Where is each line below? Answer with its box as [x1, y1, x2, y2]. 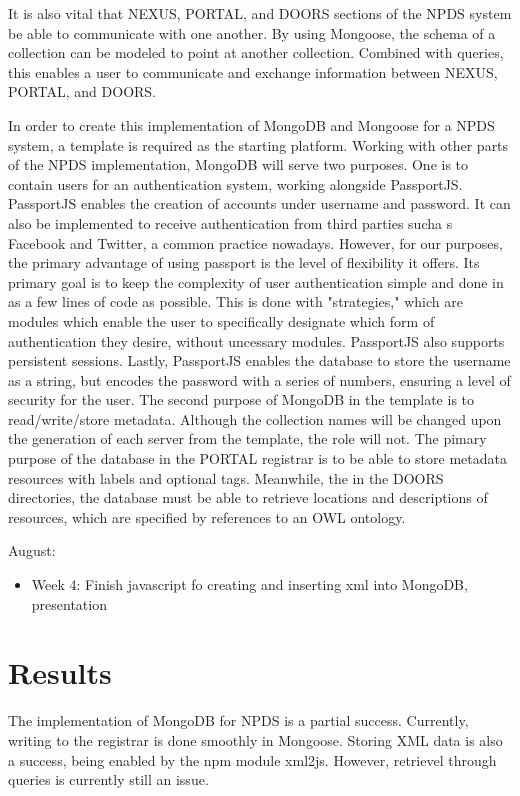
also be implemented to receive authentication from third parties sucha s [8, 212, 453, 233]
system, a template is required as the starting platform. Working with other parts [8, 134, 509, 155]
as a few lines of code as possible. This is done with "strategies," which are [8, 291, 463, 312]
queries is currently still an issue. [8, 769, 209, 790]
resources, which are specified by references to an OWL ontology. [8, 506, 406, 527]
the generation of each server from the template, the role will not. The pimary [8, 428, 487, 449]
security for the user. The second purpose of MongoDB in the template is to [8, 389, 475, 410]
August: [8, 540, 56, 561]
